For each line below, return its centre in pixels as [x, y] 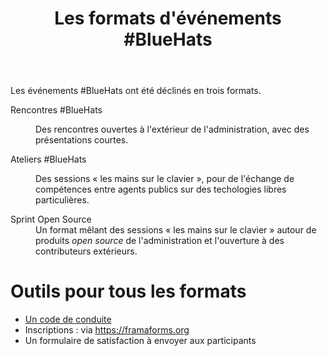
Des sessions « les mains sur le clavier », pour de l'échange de [165, 179]
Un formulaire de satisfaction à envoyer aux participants [140, 341]
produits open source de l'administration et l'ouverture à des [160, 241]
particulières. [62, 200]
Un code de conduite [68, 319]
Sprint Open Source [51, 219]
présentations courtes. [82, 140]
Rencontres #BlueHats [56, 110]
